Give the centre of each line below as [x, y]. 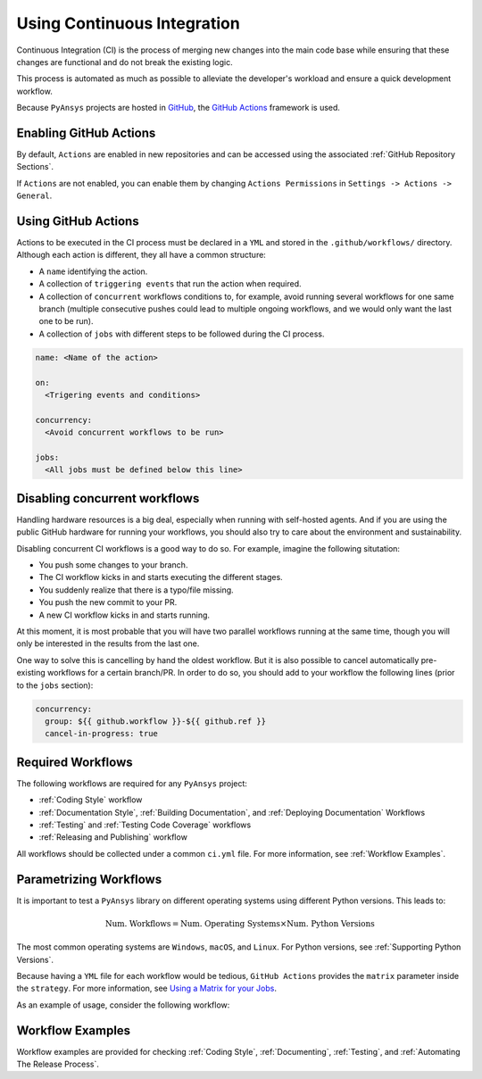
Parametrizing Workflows [89, 879]
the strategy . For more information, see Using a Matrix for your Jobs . [146, 988]
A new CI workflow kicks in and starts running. [124, 615]
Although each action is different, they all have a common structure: [141, 255]
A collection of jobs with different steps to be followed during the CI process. [182, 334]
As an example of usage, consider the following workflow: [123, 1005]
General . [34, 195]
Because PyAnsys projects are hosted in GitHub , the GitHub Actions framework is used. [179, 108]
